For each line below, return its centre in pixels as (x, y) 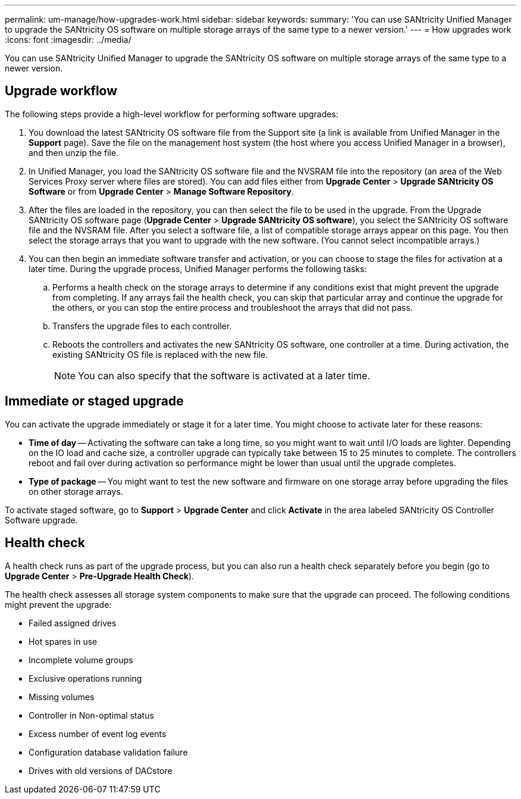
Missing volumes (62, 697)
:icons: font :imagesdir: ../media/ (68, 40)
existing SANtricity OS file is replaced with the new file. (160, 354)
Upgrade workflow (61, 91)
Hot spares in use (63, 641)
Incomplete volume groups (81, 660)
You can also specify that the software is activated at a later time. (224, 375)
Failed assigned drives (73, 623)
